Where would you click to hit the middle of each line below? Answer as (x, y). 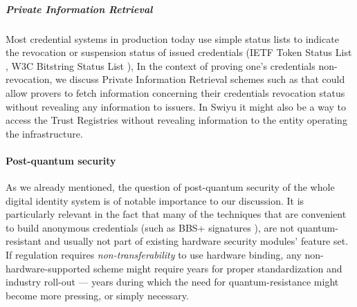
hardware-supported (48, 268)
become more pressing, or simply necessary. (97, 295)
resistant (24, 241)
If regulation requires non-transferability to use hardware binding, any (154, 255)
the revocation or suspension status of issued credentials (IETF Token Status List (179, 52)
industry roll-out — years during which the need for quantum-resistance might (172, 282)
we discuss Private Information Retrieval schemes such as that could (200, 79)
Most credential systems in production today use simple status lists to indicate (172, 38)
